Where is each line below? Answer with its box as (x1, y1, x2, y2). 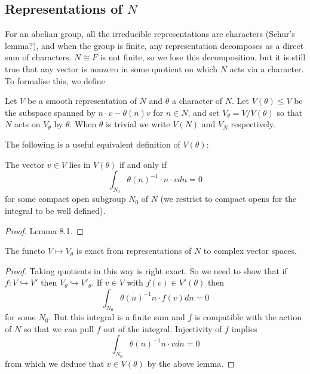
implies (231, 322, 257, 335)
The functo (5, 244, 45, 257)
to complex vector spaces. (203, 244, 297, 257)
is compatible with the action (194, 311, 302, 323)
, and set (188, 106, 220, 118)
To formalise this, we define (5, 74, 105, 87)
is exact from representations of (76, 244, 192, 257)
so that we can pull (23, 322, 94, 335)
